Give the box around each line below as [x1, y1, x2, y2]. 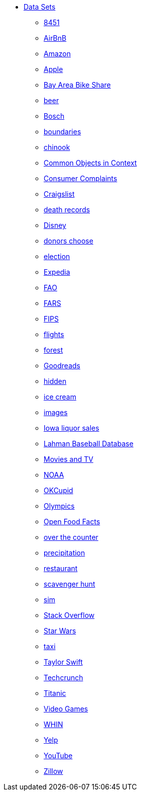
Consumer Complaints [44, 174, 117, 183]
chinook [44, 143, 70, 151]
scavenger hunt [44, 580, 95, 588]
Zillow [44, 767, 63, 775]
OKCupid [44, 486, 73, 495]
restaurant [44, 564, 78, 573]
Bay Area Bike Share [44, 81, 111, 89]
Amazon [44, 49, 71, 58]
